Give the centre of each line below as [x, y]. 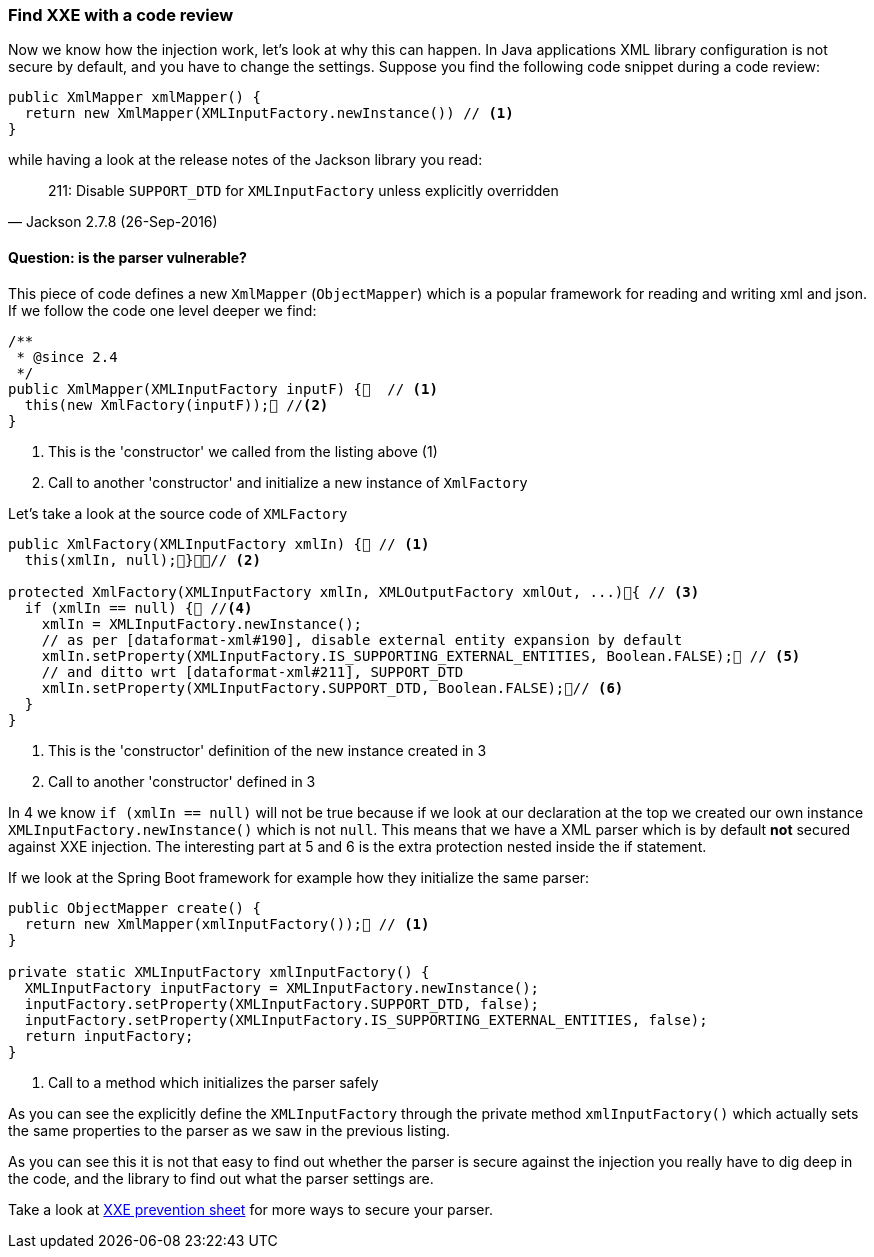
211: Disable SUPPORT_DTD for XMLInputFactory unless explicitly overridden [303, 191]
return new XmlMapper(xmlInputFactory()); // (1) [227, 923]
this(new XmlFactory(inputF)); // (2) [176, 404]
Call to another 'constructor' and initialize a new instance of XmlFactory [288, 482]
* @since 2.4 [67, 356]
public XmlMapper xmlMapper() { [134, 97]
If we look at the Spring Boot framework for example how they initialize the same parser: [299, 877]
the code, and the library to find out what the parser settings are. [221, 1178]
